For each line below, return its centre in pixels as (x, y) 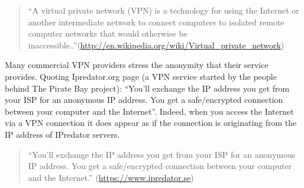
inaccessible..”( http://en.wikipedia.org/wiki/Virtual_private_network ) (156, 45)
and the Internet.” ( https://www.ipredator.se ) (111, 177)
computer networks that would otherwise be (108, 33)
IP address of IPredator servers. (62, 134)
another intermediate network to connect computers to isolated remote (156, 22)
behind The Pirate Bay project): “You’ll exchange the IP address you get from (147, 88)
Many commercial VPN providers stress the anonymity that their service (137, 65)
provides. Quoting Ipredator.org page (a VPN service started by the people (141, 76)
